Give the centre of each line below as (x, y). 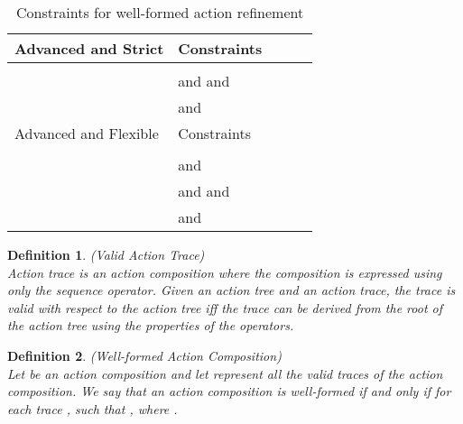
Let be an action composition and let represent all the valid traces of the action (225, 373)
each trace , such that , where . (93, 408)
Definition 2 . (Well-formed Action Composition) (144, 355)
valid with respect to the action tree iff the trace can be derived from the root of (225, 307)
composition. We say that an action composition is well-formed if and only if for (229, 391)
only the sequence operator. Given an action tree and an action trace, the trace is (231, 290)
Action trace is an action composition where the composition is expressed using (225, 272)
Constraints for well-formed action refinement (160, 12)
